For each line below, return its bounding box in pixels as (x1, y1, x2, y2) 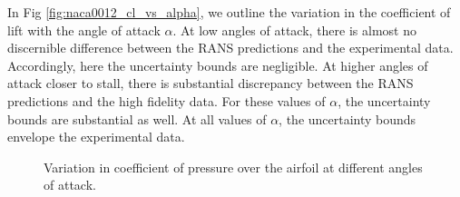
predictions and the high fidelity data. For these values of (7, 91, 326, 110)
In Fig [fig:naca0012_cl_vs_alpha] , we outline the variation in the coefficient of (7, 3, 451, 21)
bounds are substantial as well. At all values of (7, 109, 267, 128)
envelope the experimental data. (7, 127, 185, 146)
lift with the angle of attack (7, 20, 161, 39)
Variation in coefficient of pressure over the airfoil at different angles (44, 157, 423, 176)
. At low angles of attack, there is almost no (172, 20, 416, 39)
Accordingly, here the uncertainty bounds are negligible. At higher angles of (7, 55, 428, 74)
